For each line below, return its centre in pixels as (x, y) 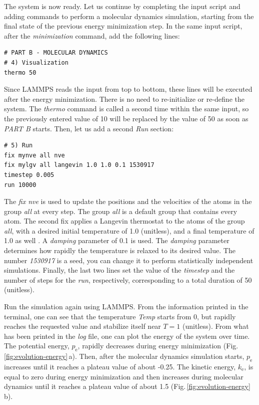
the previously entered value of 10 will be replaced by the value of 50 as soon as (126, 118)
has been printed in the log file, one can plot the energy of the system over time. (127, 336)
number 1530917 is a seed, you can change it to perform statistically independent (129, 260)
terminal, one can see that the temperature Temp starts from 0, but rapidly (120, 316)
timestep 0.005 (29, 175)
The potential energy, (37, 346)
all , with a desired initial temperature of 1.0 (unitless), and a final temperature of (129, 230)
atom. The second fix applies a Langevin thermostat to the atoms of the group (124, 221)
